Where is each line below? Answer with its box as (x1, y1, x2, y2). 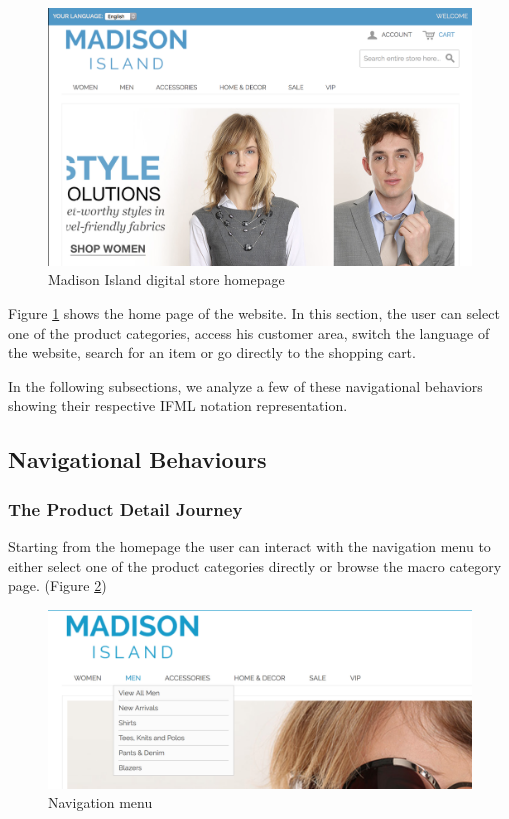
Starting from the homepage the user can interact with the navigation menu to (8, 535, 491, 556)
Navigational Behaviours (8, 444, 267, 475)
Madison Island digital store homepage (48, 269, 285, 290)
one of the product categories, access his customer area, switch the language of (8, 322, 490, 343)
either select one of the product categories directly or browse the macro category (8, 555, 502, 576)
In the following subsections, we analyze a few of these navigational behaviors (8, 375, 483, 396)
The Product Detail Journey (8, 496, 243, 521)
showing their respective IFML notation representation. (8, 395, 348, 416)
